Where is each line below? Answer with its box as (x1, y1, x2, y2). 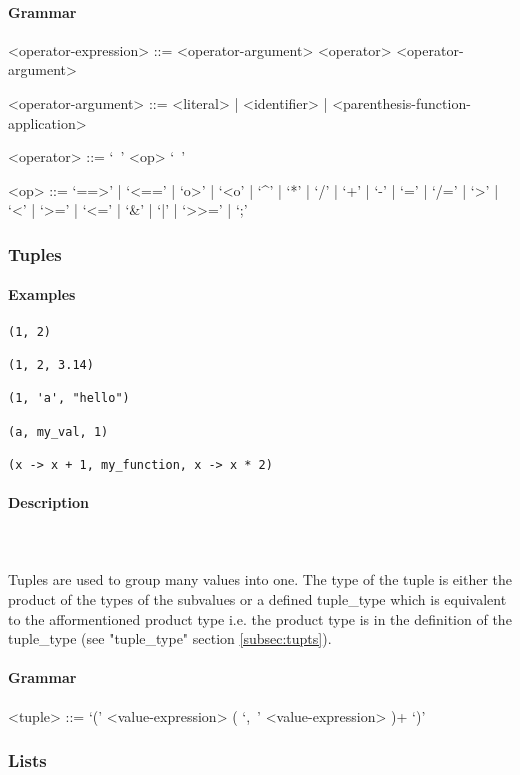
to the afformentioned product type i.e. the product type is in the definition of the (8, 608, 512, 629)
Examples (8, 284, 76, 305)
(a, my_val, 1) (8, 424, 109, 439)
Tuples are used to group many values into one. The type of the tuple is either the (8, 569, 513, 590)
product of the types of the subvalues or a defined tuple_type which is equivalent (8, 589, 507, 610)
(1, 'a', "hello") (8, 391, 130, 406)
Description (8, 492, 90, 513)
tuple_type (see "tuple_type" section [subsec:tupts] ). (8, 628, 332, 649)
